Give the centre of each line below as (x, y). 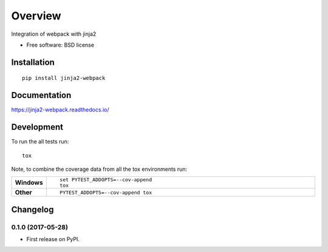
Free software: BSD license (60, 45)
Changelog (32, 209)
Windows (29, 183)
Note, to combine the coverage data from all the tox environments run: (99, 169)
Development (37, 127)
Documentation (41, 95)
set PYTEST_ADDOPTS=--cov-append (106, 180)
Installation (33, 62)
